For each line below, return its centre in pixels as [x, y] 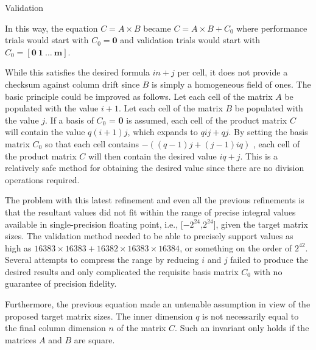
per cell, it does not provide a [233, 72]
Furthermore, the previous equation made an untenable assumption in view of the [158, 304]
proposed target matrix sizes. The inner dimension [99, 316]
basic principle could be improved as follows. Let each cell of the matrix [139, 96]
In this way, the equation [51, 28]
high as [18, 247]
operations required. [42, 179]
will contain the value [45, 132]
